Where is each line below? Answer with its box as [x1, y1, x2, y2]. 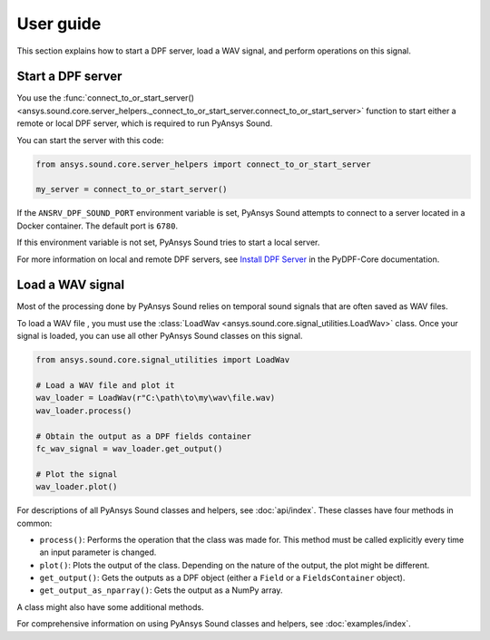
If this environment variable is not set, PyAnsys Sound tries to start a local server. [16, 237, 320, 248]
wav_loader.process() [35, 405, 132, 416]
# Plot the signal [35, 469, 118, 480]
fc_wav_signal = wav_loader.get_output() [35, 443, 223, 453]
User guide [16, 14, 102, 34]
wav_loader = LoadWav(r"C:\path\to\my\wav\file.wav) [35, 393, 276, 403]
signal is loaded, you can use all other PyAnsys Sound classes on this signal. [16, 331, 303, 342]
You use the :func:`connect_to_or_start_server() [16, 92, 195, 103]
